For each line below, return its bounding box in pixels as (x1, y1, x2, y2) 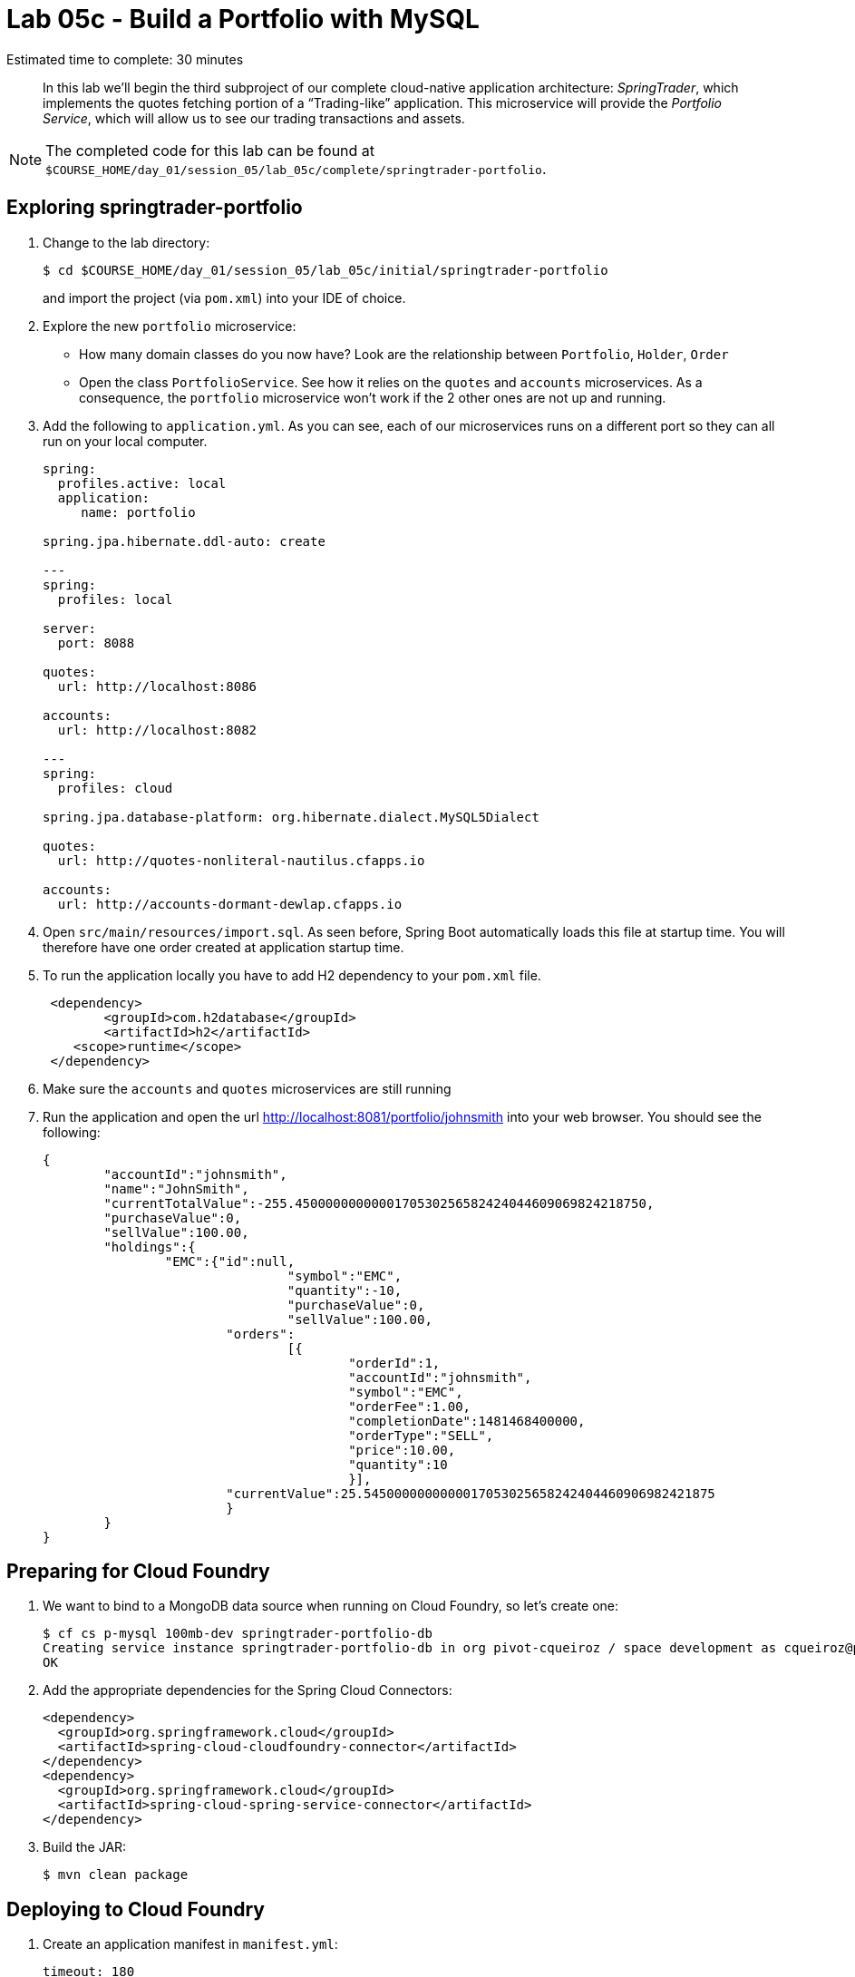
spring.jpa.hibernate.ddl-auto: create (43, 533, 325, 549)
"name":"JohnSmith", (103, 1181, 249, 1196)
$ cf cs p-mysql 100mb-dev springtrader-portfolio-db (43, 1626, 432, 1641)
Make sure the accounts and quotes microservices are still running (43, 1080, 452, 1096)
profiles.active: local (57, 475, 227, 491)
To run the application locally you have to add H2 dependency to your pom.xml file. (43, 967, 541, 983)
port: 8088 (57, 635, 135, 650)
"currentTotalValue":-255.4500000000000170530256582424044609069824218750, (103, 1195, 655, 1211)
